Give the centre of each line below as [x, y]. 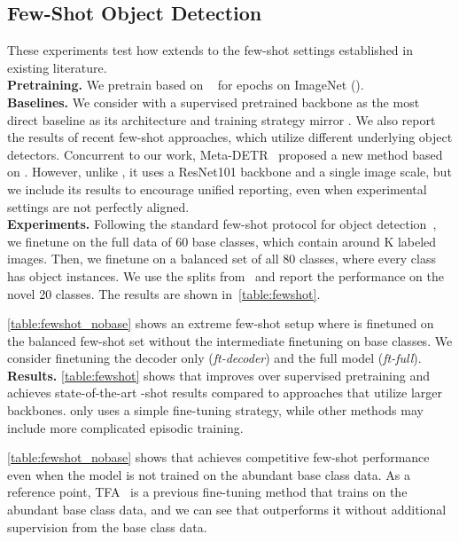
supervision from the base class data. [107, 526]
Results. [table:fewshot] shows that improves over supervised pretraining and [219, 375]
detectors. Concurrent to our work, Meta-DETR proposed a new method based [225, 154]
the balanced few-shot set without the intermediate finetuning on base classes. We [230, 340]
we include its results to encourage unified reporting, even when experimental [217, 189]
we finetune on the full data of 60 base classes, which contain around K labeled [222, 241]
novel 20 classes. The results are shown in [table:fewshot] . [164, 293]
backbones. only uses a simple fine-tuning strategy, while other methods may [215, 410]
